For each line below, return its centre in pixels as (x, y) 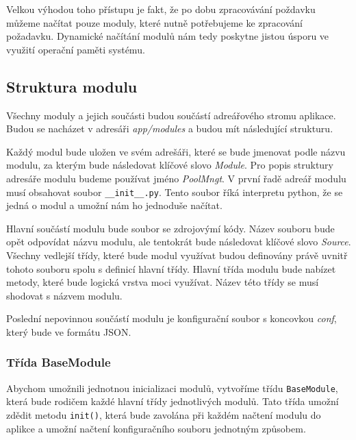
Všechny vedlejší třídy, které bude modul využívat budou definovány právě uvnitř (177, 255)
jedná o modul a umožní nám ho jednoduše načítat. (114, 205)
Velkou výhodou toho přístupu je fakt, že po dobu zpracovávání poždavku (161, 9)
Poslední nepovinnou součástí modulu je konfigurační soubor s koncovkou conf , (171, 318)
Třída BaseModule (59, 362)
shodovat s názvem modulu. (64, 295)
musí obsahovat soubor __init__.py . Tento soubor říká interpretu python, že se (175, 192)
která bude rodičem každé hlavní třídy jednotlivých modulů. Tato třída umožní (173, 401)
